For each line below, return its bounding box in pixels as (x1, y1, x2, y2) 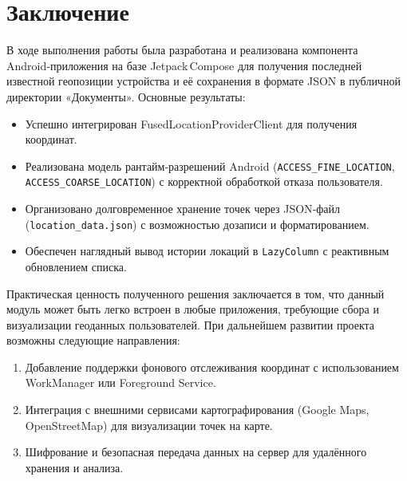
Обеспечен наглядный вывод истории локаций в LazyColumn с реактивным (25, 242, 389, 259)
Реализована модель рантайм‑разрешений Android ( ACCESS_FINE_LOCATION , (25, 157, 395, 174)
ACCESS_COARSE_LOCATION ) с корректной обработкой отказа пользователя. (25, 173, 383, 190)
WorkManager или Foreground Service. (25, 374, 216, 391)
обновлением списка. (25, 258, 127, 274)
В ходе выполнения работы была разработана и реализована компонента (6, 41, 358, 58)
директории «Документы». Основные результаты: (6, 88, 246, 104)
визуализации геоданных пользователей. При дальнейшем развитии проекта (6, 316, 375, 333)
